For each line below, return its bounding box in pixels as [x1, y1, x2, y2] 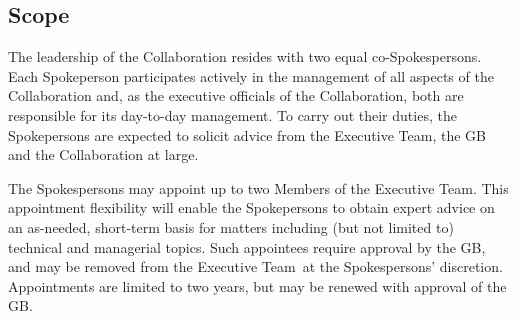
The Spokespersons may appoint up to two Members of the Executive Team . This [8, 177, 509, 198]
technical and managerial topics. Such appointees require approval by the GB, [8, 236, 486, 257]
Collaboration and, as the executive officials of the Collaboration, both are [8, 85, 464, 106]
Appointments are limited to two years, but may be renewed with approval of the [8, 275, 507, 296]
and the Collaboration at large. [8, 144, 199, 165]
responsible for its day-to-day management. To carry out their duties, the [8, 104, 457, 125]
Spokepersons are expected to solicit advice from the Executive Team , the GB [8, 124, 486, 145]
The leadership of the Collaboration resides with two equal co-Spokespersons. [8, 46, 482, 67]
